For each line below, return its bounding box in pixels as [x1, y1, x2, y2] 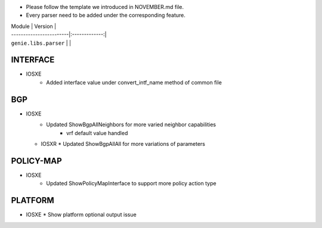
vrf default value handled [66, 129, 128, 136]
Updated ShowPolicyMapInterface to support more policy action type [46, 180, 217, 187]
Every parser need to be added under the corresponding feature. [26, 12, 186, 19]
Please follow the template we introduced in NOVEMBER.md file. [26, 4, 184, 10]
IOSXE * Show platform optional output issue [26, 211, 137, 218]
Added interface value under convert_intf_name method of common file [46, 79, 222, 86]
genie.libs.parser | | [11, 39, 72, 46]
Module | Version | [11, 23, 57, 30]
